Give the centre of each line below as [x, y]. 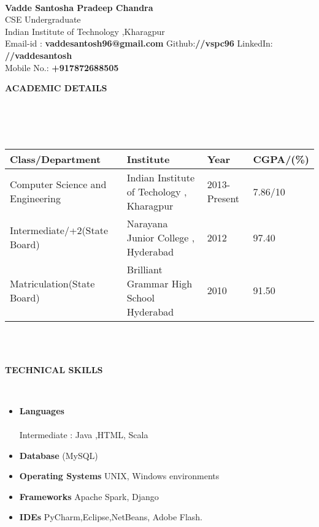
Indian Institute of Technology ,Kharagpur [85, 31]
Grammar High [159, 283]
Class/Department [56, 159]
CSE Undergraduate [43, 19]
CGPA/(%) [281, 159]
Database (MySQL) [59, 455]
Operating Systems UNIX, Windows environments [119, 476]
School [141, 297]
